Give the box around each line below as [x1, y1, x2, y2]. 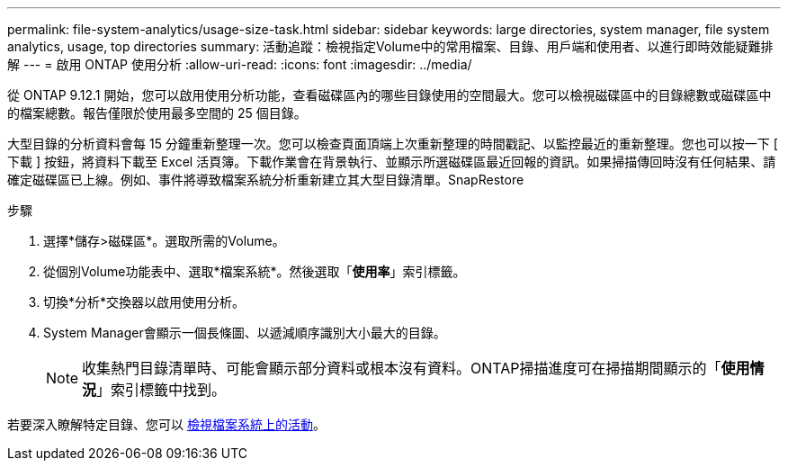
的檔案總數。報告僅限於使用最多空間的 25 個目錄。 [7, 105, 307, 121]
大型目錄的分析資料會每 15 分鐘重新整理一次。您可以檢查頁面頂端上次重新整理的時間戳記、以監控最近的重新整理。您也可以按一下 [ [7, 136, 778, 151]
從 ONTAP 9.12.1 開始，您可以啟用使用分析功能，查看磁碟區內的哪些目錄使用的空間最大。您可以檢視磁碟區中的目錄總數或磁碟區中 [7, 87, 772, 103]
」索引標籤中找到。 [96, 381, 227, 399]
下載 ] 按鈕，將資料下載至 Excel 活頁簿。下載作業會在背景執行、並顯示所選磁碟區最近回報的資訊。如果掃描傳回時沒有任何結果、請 [7, 154, 776, 169]
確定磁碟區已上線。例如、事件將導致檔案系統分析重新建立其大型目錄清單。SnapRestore [7, 172, 524, 187]
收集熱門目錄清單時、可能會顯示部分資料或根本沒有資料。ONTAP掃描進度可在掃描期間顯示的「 [82, 359, 721, 377]
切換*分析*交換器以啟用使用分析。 [43, 294, 246, 310]
